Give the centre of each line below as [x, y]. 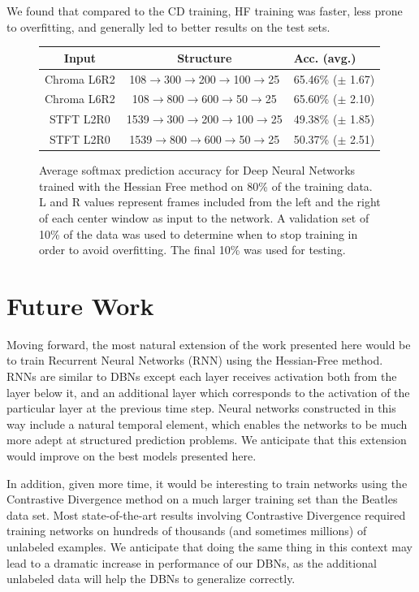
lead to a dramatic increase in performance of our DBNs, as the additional [192, 562]
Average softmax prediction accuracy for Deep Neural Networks [197, 170]
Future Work [80, 305]
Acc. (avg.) [325, 57]
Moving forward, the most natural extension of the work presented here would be [209, 344]
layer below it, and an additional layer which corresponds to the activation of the [208, 392]
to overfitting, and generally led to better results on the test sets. [168, 26]
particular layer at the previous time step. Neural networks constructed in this [201, 408]
